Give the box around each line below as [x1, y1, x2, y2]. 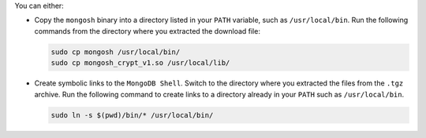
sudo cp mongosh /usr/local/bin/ [50, 47, 181, 56]
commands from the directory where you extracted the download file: [34, 26, 260, 35]
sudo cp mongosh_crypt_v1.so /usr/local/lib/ [50, 59, 230, 67]
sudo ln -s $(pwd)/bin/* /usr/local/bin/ [50, 111, 214, 119]
